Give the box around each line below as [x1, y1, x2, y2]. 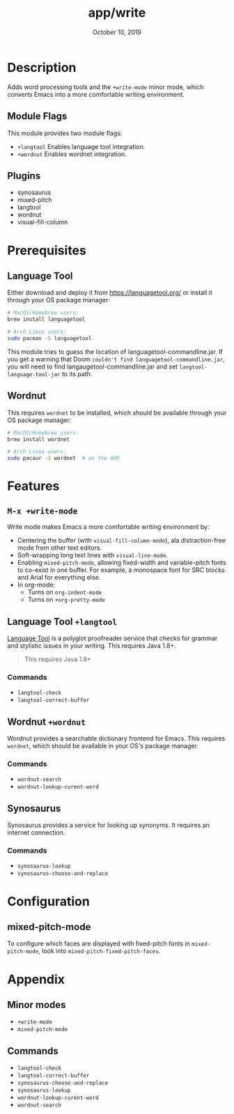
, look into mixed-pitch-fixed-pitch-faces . [38, 947, 161, 955]
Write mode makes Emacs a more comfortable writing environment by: [7, 523, 210, 531]
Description [7, 59, 77, 75]
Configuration [7, 893, 91, 909]
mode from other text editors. [17, 543, 102, 552]
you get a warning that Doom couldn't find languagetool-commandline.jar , [7, 355, 225, 363]
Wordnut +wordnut [7, 715, 86, 727]
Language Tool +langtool [7, 615, 117, 628]
